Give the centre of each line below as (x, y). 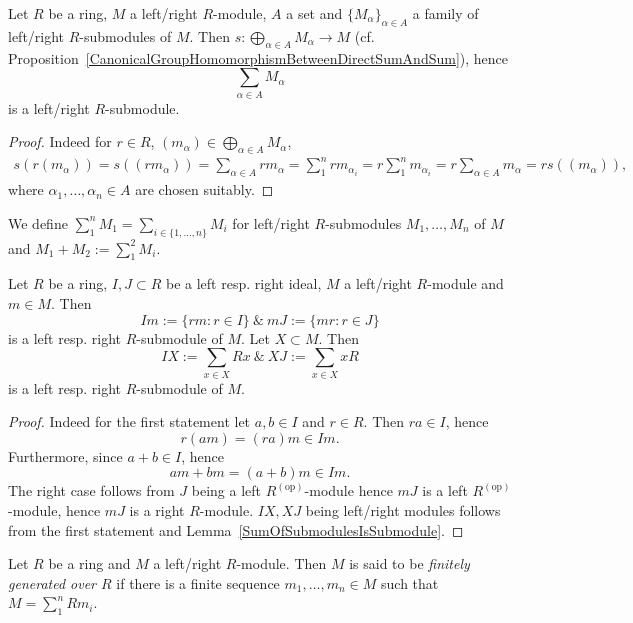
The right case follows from (91, 490)
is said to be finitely (409, 563)
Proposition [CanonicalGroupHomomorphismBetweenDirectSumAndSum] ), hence (258, 57)
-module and (465, 283)
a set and (314, 13)
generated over (52, 582)
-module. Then (281, 563)
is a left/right (49, 107)
